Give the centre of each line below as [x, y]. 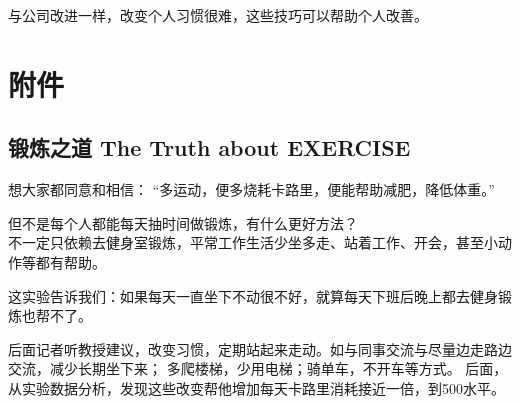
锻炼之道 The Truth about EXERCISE [209, 147]
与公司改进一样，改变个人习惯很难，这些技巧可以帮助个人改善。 [218, 15]
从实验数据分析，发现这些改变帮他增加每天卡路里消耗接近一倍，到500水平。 [256, 387]
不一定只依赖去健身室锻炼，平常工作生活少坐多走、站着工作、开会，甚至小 [253, 242]
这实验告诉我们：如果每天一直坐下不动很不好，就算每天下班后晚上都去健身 [253, 295]
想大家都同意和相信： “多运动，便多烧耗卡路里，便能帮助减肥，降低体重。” [251, 189]
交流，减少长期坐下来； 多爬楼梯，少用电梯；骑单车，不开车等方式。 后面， [258, 368]
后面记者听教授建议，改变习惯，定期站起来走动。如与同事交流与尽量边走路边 [260, 348]
